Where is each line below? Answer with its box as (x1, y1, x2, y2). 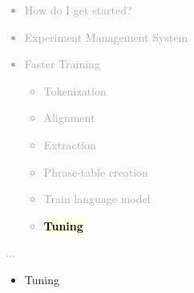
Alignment (43, 109, 95, 126)
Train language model (43, 190, 151, 207)
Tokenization (43, 82, 107, 99)
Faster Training (24, 55, 100, 72)
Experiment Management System (24, 28, 188, 45)
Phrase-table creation (43, 163, 148, 180)
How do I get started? (24, 2, 132, 18)
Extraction (43, 136, 96, 153)
